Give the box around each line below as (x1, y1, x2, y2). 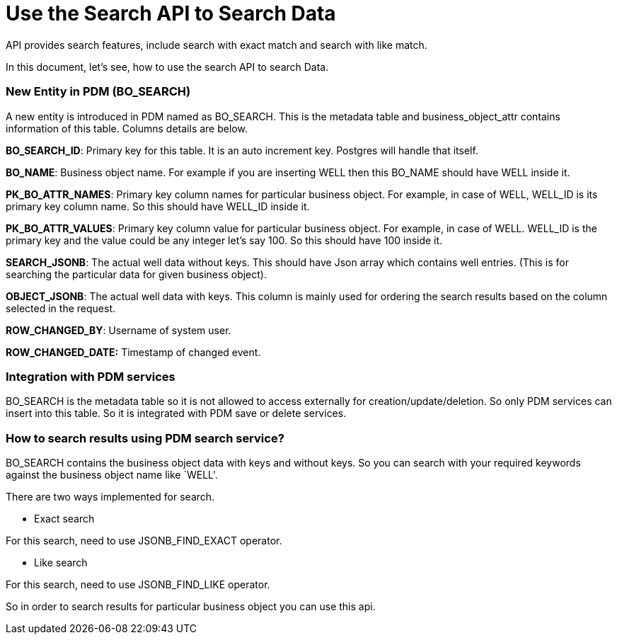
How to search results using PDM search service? (6, 430, 284, 445)
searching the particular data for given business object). (6, 268, 267, 280)
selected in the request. (6, 302, 115, 314)
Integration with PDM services (6, 369, 175, 384)
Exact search (34, 513, 95, 525)
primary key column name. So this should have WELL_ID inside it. (6, 200, 310, 212)
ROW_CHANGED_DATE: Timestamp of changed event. (6, 345, 261, 358)
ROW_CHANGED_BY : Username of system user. (6, 324, 231, 336)
